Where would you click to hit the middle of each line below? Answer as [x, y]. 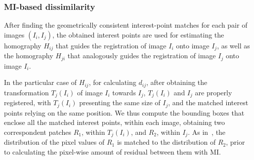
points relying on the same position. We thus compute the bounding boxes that [124, 112]
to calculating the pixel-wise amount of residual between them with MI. [112, 151]
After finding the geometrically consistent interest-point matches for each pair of [126, 25]
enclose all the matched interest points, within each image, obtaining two [115, 122]
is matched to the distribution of [166, 142]
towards [124, 92]
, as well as [233, 45]
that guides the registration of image [111, 45]
